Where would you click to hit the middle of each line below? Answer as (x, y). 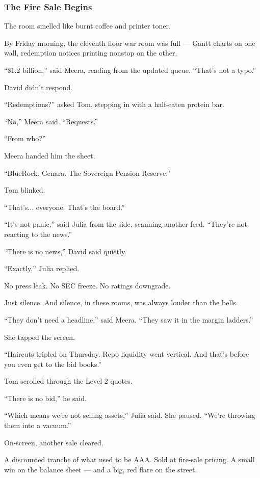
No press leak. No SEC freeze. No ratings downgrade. (87, 285)
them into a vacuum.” (38, 425)
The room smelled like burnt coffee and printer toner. (87, 26)
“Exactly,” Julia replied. (42, 268)
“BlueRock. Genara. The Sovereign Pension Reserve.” (87, 172)
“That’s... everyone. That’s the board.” (64, 207)
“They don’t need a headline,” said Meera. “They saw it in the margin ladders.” (129, 319)
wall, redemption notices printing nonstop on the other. (91, 53)
